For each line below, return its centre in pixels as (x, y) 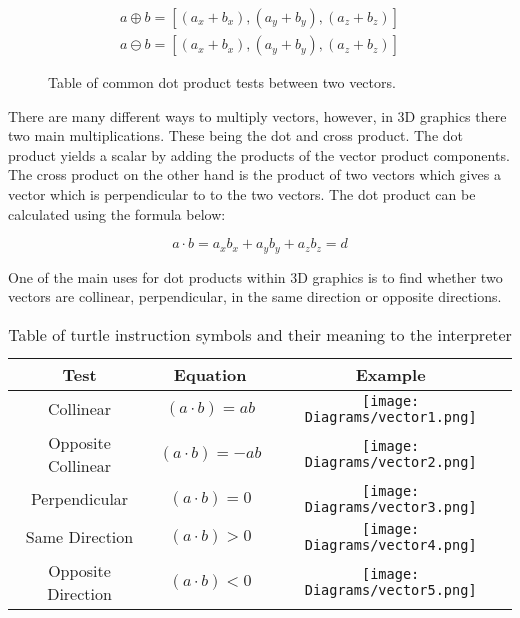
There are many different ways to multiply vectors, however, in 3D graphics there (257, 115)
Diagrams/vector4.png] (390, 544)
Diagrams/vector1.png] (390, 416)
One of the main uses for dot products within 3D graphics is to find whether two (255, 276)
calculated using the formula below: (117, 213)
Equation (210, 374)
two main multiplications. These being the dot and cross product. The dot (235, 135)
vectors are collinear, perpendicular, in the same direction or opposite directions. (255, 296)
